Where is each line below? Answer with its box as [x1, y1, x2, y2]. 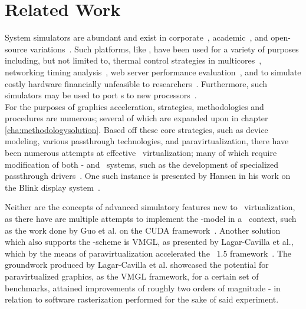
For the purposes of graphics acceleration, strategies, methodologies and [5, 100, 264, 112]
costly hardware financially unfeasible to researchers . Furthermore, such [5, 77, 268, 89]
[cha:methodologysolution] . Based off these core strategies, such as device [5, 123, 268, 135]
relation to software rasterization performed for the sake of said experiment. [5, 293, 279, 305]
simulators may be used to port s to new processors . [5, 89, 197, 101]
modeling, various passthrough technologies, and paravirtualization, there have [5, 135, 289, 147]
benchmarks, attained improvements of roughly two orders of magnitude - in [5, 281, 281, 294]
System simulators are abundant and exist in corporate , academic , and [5, 31, 268, 44]
